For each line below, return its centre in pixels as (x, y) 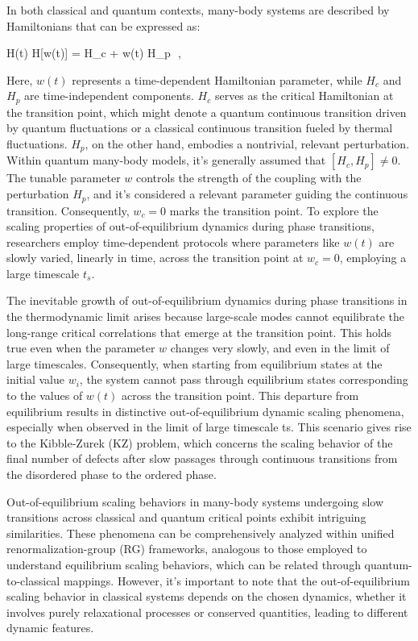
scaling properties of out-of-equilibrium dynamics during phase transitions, (190, 226)
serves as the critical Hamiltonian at (304, 96)
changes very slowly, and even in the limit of (280, 348)
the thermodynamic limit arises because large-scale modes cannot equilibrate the (206, 316)
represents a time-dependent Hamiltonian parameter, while (217, 79)
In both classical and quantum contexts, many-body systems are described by (198, 10)
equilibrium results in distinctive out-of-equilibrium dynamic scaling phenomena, (205, 411)
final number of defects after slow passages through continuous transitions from (202, 458)
